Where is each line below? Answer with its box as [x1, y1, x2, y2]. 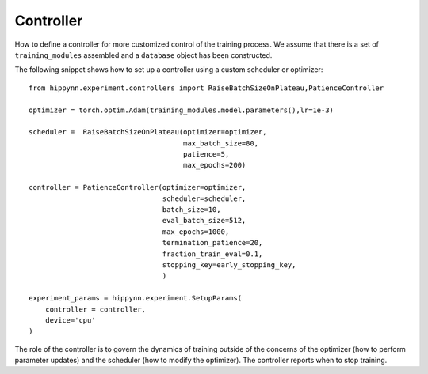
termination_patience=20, [162, 238, 263, 247]
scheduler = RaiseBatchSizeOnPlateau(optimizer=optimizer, [29, 127, 267, 137]
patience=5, [182, 150, 230, 159]
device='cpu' [44, 315, 96, 324]
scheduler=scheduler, [162, 194, 246, 203]
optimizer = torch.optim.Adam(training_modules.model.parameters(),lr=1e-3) [29, 105, 334, 115]
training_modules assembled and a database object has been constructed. [14, 50, 273, 59]
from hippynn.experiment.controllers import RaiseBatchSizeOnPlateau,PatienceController [29, 83, 384, 93]
